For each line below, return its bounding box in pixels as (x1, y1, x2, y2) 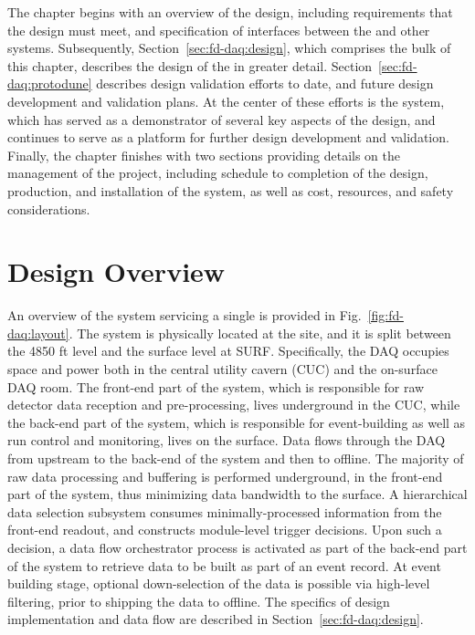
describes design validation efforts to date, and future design (96, 74, 434, 93)
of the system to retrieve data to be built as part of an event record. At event (7, 556, 441, 575)
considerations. (7, 199, 90, 218)
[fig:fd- (367, 306, 404, 325)
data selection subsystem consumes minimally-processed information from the (7, 502, 442, 521)
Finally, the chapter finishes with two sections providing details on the (7, 145, 401, 164)
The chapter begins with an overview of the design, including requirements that (7, 3, 453, 21)
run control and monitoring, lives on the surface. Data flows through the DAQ (7, 431, 446, 450)
